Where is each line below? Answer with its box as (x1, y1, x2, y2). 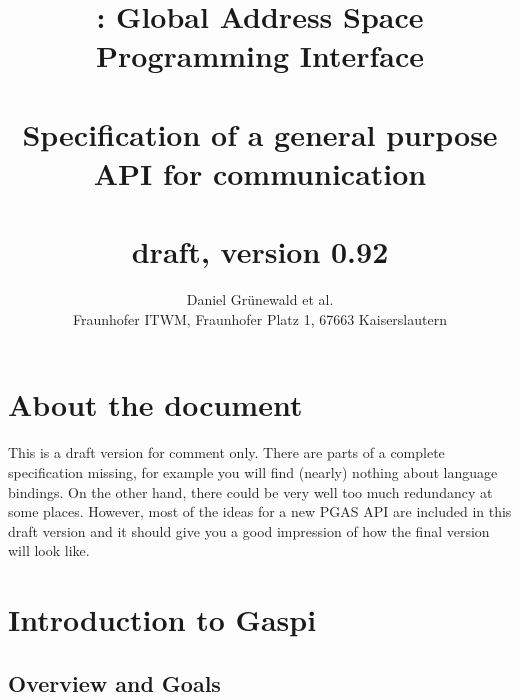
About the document (8, 384, 303, 425)
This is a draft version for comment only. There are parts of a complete (8, 442, 445, 463)
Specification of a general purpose (22, 113, 498, 154)
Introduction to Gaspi (8, 599, 317, 640)
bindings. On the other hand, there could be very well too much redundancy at (8, 481, 493, 502)
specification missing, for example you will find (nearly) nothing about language (8, 461, 498, 482)
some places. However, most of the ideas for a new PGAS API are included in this (8, 501, 512, 522)
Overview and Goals (8, 667, 221, 698)
